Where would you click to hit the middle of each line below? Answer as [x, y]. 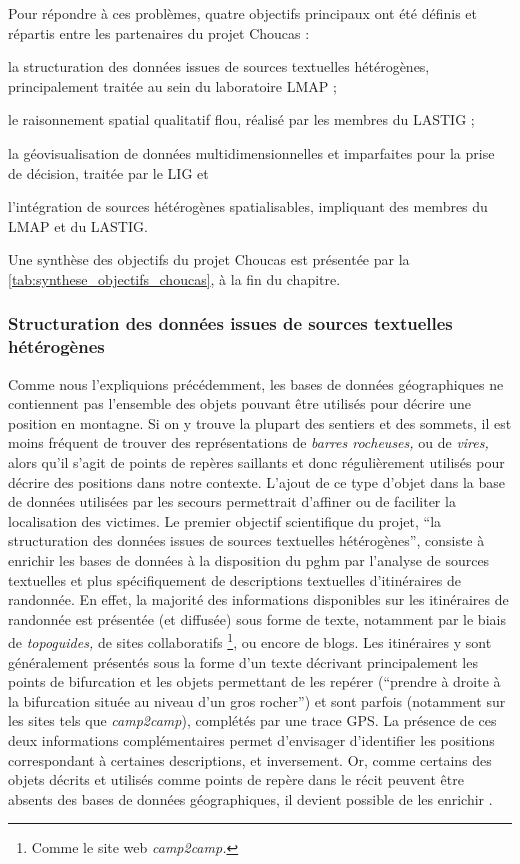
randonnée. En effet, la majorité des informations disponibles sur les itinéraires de [258, 599]
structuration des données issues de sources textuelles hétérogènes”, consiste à [246, 540]
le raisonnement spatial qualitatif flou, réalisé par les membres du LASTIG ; [241, 119]
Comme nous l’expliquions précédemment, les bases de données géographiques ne [256, 383]
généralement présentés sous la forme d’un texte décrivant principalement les [243, 661]
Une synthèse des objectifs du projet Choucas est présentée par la [209, 259]
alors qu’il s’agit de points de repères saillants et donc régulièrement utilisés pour [256, 462]
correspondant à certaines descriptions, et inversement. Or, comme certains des [250, 759]
